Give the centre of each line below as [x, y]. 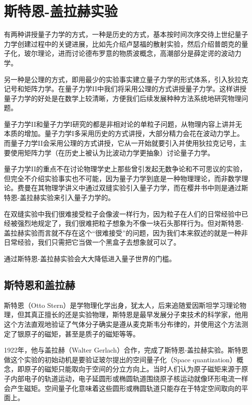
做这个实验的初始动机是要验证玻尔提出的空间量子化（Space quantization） [120, 359]
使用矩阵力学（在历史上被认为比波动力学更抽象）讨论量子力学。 [112, 152]
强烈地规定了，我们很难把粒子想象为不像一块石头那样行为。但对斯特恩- [130, 223]
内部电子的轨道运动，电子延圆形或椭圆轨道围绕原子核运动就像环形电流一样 [129, 378]
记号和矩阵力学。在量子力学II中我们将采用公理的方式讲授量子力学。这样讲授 [125, 89]
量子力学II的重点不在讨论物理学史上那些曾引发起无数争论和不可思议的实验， [125, 169]
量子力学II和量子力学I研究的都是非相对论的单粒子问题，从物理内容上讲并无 [123, 124]
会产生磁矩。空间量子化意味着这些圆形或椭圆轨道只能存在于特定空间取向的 [123, 388]
